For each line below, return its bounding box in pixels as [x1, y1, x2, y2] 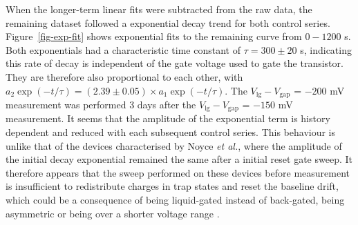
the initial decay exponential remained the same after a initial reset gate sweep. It [6, 152, 352, 166]
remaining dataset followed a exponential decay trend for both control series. [6, 15, 330, 30]
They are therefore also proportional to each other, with [6, 69, 243, 84]
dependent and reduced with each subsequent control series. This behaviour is [6, 125, 336, 139]
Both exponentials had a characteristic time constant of [6, 42, 241, 57]
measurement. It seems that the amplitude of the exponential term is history [6, 111, 330, 126]
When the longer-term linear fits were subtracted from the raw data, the [6, 2, 312, 16]
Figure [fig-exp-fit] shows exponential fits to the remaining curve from [6, 29, 302, 43]
